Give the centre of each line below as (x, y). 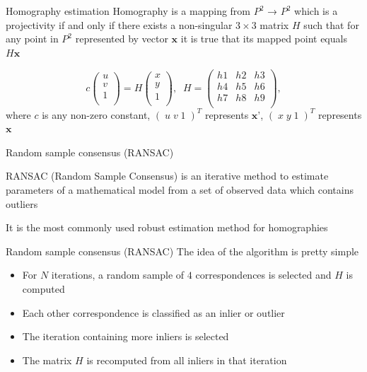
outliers (22, 203)
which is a (316, 11)
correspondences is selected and (263, 275)
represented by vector (122, 39)
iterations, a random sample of (118, 275)
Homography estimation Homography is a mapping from (128, 11)
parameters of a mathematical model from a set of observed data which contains (180, 189)
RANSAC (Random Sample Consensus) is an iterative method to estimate (167, 176)
